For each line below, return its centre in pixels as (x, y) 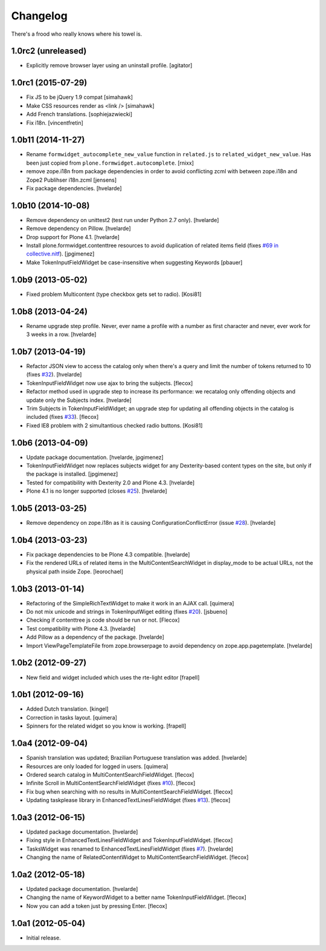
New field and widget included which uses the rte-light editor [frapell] (113, 677)
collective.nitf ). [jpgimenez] (60, 254)
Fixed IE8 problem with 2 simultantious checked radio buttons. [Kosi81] (114, 425)
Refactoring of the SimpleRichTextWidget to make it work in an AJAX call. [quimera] (130, 603)
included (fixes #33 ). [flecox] (62, 417)
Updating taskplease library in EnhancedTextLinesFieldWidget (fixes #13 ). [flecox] (128, 800)
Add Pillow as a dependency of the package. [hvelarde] (95, 637)
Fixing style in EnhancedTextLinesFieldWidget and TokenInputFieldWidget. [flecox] (129, 840)
